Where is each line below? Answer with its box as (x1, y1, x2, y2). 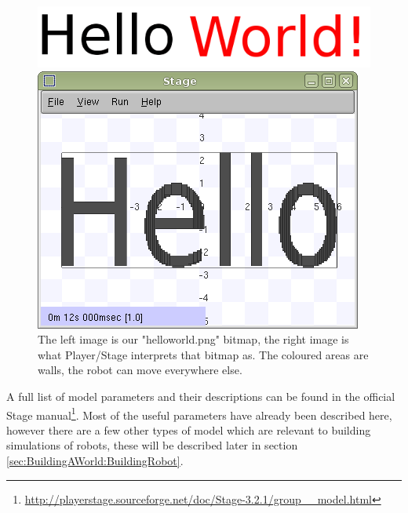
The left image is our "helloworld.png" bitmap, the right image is (38, 331, 349, 347)
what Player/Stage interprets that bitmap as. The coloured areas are (38, 346, 369, 362)
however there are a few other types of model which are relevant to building (6, 421, 371, 438)
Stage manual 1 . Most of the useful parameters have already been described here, (6, 404, 392, 423)
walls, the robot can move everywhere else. (38, 362, 242, 378)
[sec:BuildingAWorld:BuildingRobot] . (6, 452, 184, 468)
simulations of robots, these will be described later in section (6, 437, 298, 453)
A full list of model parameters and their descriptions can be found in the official (6, 387, 395, 404)
